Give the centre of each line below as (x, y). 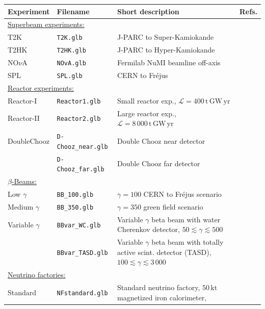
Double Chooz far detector (159, 163)
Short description (148, 11)
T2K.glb (70, 38)
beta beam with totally (188, 242)
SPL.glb (70, 76)
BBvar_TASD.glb (82, 253)
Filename (73, 11)
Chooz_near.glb (82, 147)
